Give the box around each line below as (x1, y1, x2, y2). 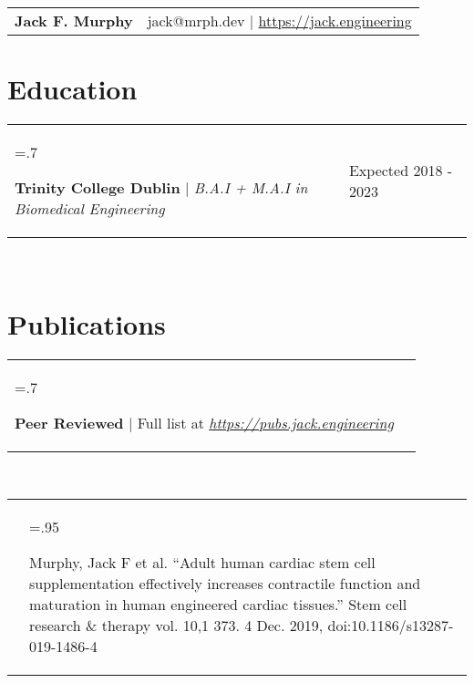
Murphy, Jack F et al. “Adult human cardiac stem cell (29, 552, 376, 574)
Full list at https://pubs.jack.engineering (137, 411, 394, 433)
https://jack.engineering (258, 10, 412, 31)
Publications (7, 305, 166, 342)
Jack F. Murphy (15, 10, 133, 31)
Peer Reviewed (15, 411, 124, 433)
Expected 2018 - (348, 159, 453, 181)
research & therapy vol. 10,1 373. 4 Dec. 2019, (29, 615, 324, 636)
